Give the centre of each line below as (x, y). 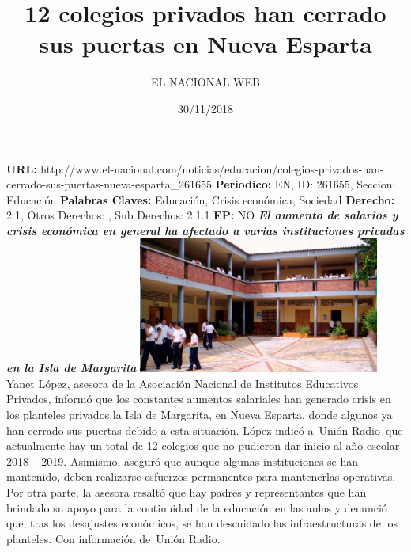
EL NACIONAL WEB (205, 82)
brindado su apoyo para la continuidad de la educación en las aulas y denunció (197, 507)
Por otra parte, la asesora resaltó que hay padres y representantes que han (187, 491)
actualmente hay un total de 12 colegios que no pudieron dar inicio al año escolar (203, 445)
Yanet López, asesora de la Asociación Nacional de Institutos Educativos (183, 383)
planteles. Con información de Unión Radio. (113, 538)
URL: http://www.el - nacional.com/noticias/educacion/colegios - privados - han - (195, 168)
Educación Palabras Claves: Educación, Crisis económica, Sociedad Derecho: (201, 199)
